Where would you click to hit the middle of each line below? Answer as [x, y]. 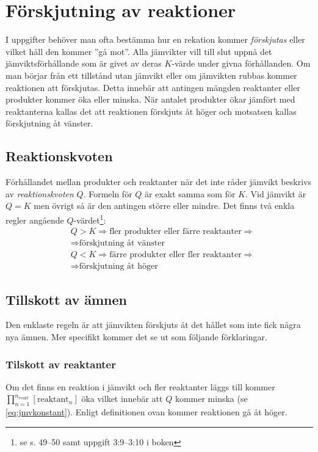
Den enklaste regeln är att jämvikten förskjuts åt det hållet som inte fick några [153, 325]
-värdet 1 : [90, 219]
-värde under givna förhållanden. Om [241, 63]
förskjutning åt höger [118, 267]
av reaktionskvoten [40, 193]
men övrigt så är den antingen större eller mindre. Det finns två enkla [164, 206]
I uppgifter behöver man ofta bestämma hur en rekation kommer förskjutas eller [155, 39]
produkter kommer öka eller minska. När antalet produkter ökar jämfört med [150, 99]
